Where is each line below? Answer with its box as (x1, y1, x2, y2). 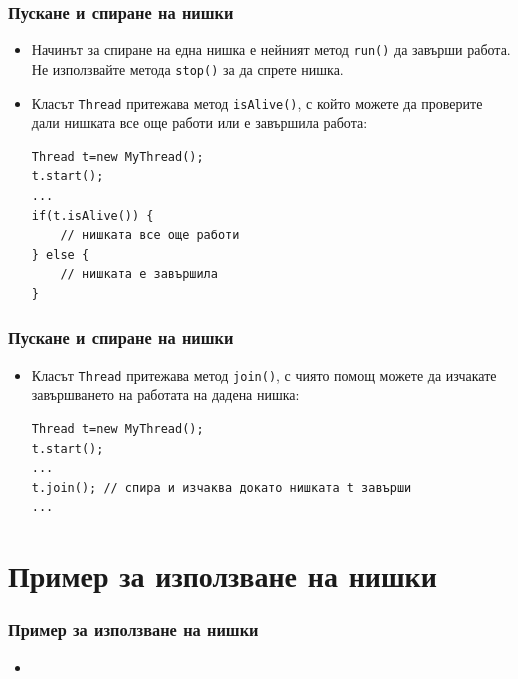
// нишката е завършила (60, 267, 218, 282)
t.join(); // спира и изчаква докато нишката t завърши (31, 480, 412, 495)
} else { (31, 247, 90, 262)
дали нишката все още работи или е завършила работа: (31, 112, 368, 133)
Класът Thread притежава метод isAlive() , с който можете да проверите (31, 92, 483, 113)
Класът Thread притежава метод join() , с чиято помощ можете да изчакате (31, 364, 497, 385)
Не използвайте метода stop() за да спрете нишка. (31, 58, 344, 79)
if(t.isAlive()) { (31, 208, 154, 223)
